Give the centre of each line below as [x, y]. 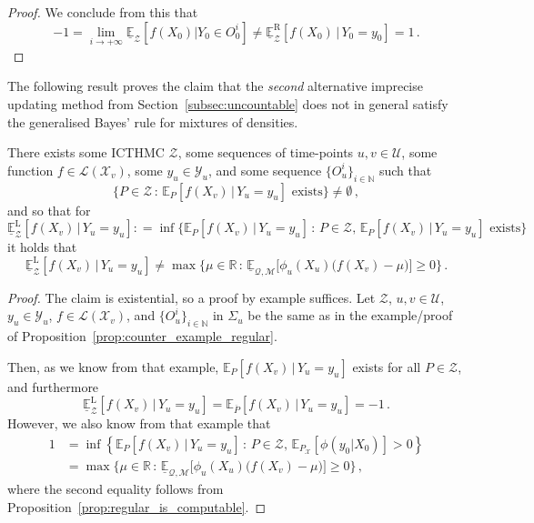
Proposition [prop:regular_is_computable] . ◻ [137, 506]
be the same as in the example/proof [350, 315]
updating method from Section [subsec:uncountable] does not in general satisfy [228, 104]
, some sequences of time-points [266, 152]
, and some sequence [265, 170]
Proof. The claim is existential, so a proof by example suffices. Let [191, 297]
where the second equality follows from [116, 489]
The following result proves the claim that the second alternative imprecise [215, 86]
